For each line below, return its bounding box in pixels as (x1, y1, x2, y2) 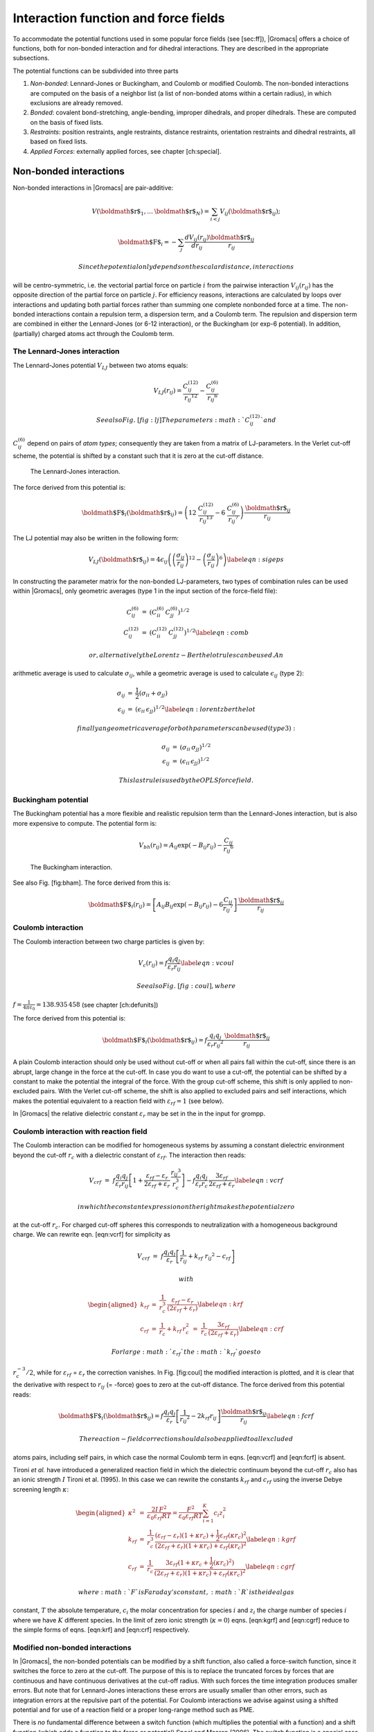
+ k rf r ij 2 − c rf (188, 1251, 231, 1262)
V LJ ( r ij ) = (153, 387, 183, 396)
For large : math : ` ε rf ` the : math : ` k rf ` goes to (111, 1348, 261, 1358)
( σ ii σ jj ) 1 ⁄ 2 (179, 742, 211, 753)
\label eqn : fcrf (266, 1412, 314, 1420)
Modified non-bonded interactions (12, 1643, 132, 1652)
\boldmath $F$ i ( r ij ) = (88, 901, 152, 910)
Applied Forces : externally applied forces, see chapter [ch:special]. (30, 147, 222, 155)
